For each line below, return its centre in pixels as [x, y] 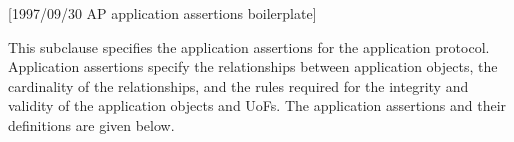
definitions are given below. [91, 124]
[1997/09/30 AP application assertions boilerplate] [162, 13]
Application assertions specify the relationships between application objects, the [253, 66]
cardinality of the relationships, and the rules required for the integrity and [238, 85]
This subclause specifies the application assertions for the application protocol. [249, 46]
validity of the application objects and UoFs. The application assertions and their [257, 105]
